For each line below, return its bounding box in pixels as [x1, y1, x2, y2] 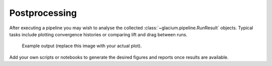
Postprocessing [9, 7, 77, 18]
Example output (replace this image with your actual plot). [22, 43, 142, 49]
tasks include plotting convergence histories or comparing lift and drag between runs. [9, 31, 187, 37]
